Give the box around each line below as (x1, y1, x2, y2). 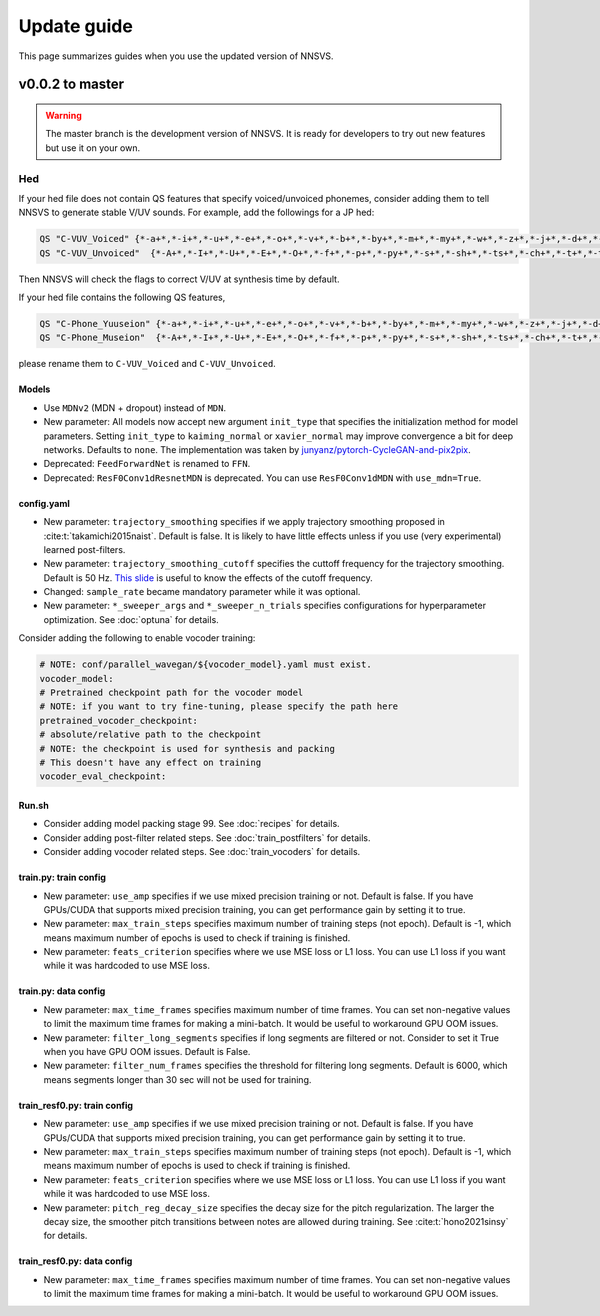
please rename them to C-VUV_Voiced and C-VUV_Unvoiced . (18, 358, 277, 370)
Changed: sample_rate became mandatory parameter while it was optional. (43, 586, 361, 598)
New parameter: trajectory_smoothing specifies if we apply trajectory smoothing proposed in (43, 516, 445, 528)
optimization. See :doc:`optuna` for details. (43, 613, 219, 625)
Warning (45, 109, 82, 121)
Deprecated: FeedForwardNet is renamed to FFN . (43, 458, 251, 470)
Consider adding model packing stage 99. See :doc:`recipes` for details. (43, 818, 340, 830)
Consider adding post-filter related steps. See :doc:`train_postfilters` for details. (43, 831, 371, 844)
